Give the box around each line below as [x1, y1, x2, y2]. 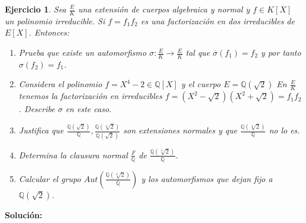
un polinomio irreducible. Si [5, 14, 105, 27]
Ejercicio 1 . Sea [5, 3, 66, 15]
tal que [185, 46, 210, 59]
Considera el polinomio [18, 78, 102, 90]
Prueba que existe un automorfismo [18, 46, 147, 59]
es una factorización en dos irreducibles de [140, 14, 295, 27]
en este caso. [65, 103, 112, 115]
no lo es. [269, 124, 300, 136]
